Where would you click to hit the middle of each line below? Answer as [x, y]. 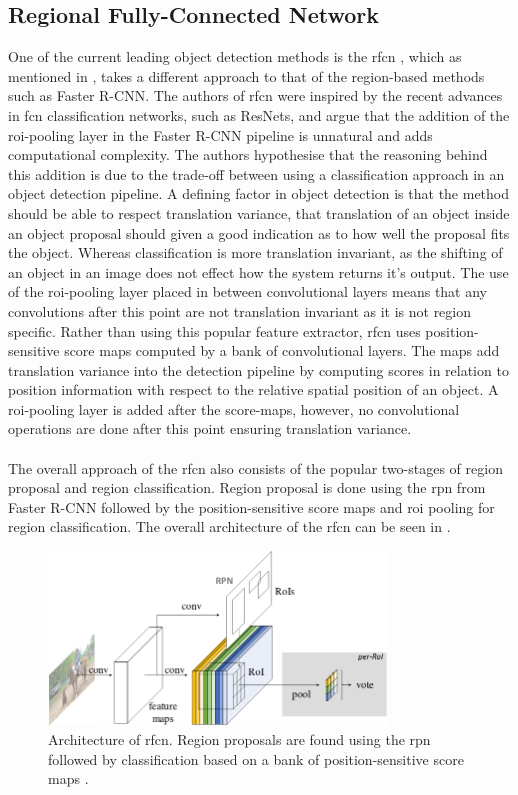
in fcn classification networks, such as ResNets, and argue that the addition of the [259, 114]
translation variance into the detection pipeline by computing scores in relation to [258, 369]
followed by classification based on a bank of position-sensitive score [256, 758]
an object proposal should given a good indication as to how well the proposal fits [259, 232]
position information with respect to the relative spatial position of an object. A [253, 389]
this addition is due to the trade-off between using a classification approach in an [256, 173]
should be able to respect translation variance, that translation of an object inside [259, 212]
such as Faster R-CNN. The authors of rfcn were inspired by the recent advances [255, 95]
